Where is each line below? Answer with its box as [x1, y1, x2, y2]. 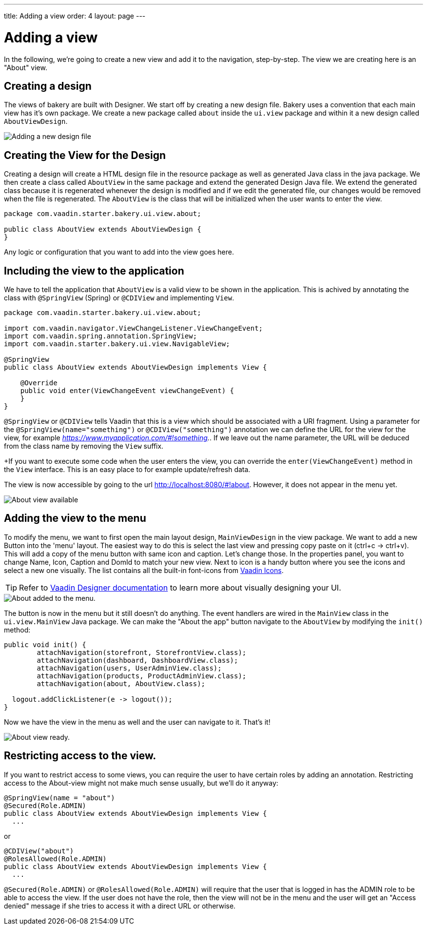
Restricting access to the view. [4, 750, 156, 762]
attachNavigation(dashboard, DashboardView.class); [37, 656, 238, 664]
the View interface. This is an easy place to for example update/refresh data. [4, 465, 251, 474]
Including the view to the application [4, 264, 184, 277]
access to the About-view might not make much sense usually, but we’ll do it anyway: [4, 778, 278, 787]
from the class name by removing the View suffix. [4, 442, 164, 451]
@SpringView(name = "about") [4, 793, 115, 802]
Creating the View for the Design [4, 149, 166, 161]
